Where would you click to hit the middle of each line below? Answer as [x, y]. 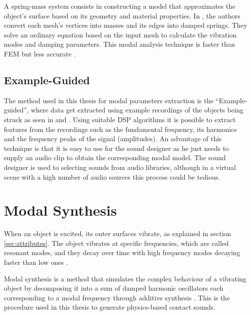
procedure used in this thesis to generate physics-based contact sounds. [110, 307]
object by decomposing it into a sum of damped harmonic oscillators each [114, 288]
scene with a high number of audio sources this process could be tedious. [112, 176]
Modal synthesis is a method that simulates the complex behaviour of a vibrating [125, 278]
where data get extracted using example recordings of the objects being [137, 110]
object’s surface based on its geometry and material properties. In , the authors [122, 15]
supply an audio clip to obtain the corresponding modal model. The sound [115, 157]
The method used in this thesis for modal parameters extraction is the [109, 100]
